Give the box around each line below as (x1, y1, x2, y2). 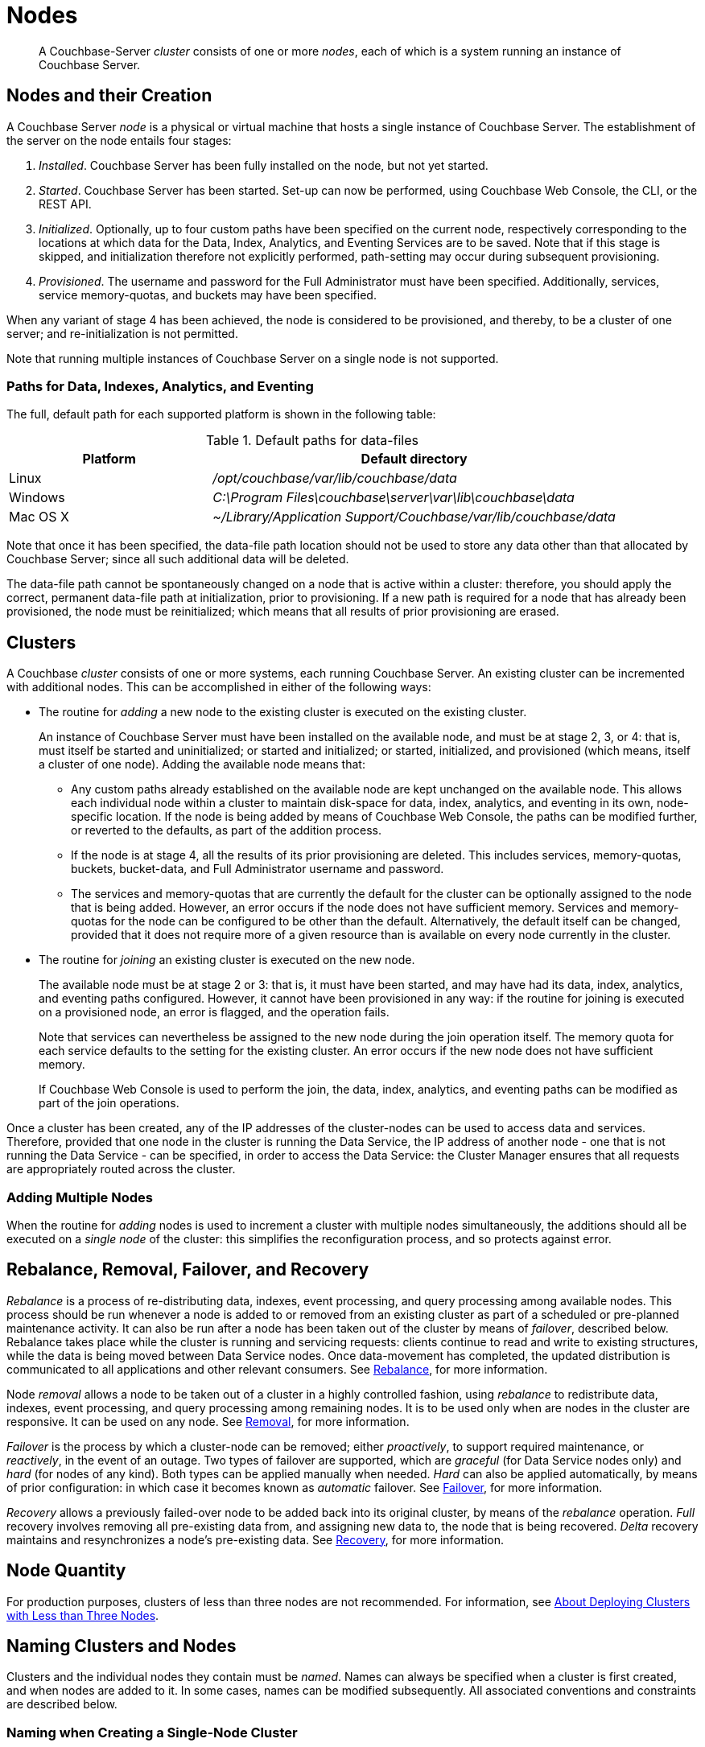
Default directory (361, 451, 468, 468)
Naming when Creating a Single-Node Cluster (6, 1724, 298, 1741)
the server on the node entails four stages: (6, 133, 232, 147)
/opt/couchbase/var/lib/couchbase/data (212, 470, 457, 487)
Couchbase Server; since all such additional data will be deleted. (6, 552, 349, 567)
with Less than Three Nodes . (6, 1608, 159, 1622)
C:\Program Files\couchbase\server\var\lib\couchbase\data (212, 489, 575, 506)
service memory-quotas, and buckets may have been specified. (39, 287, 377, 302)
